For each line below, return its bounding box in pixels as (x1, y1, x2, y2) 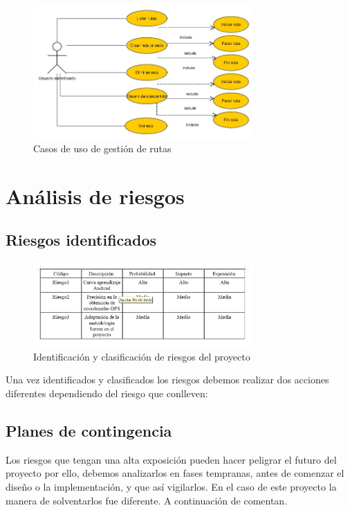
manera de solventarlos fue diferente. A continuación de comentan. (6, 493, 288, 507)
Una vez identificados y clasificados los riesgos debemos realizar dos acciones (6, 372, 329, 387)
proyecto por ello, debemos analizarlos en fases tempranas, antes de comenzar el (6, 466, 344, 480)
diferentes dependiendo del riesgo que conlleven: (6, 385, 208, 400)
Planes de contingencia (6, 419, 172, 441)
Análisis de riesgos (6, 181, 185, 210)
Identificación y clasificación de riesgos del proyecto (33, 349, 250, 363)
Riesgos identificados (6, 229, 157, 251)
